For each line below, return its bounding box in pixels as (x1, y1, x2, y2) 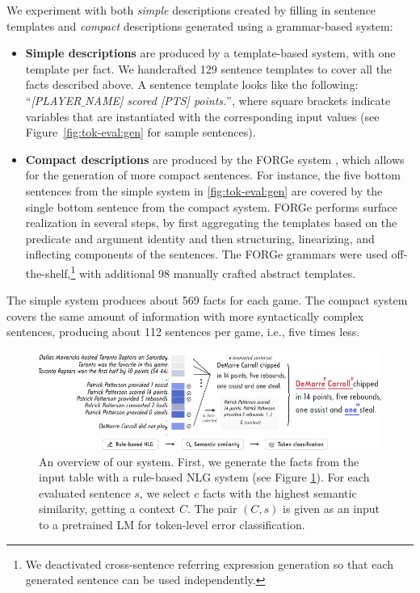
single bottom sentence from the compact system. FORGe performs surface (25, 198, 397, 215)
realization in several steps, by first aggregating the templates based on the (25, 214, 397, 231)
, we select (139, 484, 191, 501)
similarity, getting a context (39, 500, 176, 517)
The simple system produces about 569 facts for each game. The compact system (6, 292, 408, 309)
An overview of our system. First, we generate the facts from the (39, 452, 359, 469)
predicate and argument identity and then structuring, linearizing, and (25, 229, 375, 246)
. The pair (187, 500, 237, 517)
